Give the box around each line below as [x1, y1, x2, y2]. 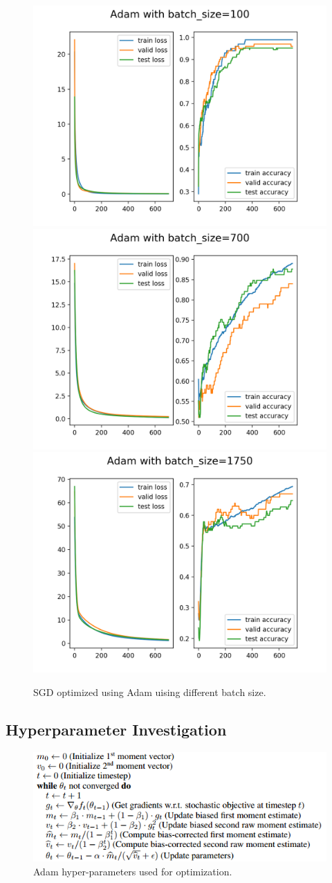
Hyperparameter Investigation [6, 718, 227, 740]
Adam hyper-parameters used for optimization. [33, 864, 232, 878]
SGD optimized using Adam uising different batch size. [33, 684, 266, 699]
